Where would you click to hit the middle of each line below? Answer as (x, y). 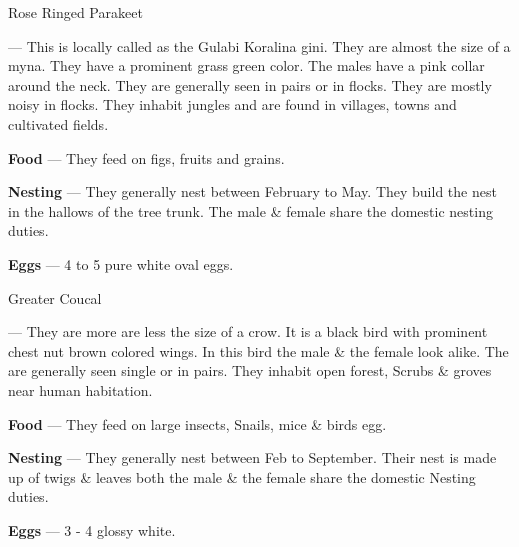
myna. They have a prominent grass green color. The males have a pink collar (246, 65)
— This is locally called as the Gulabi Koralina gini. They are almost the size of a (259, 45)
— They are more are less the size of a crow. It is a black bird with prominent (248, 331)
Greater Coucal (55, 297)
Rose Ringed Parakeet (75, 12)
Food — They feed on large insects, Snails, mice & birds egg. (197, 423)
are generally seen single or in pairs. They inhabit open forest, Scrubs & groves (250, 370)
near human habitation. (80, 389)
